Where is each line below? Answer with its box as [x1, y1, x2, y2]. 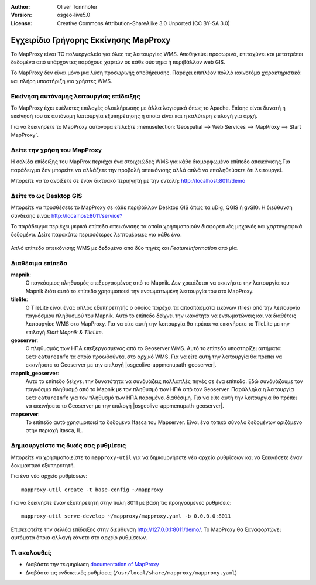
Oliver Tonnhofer [57, 4, 98, 10]
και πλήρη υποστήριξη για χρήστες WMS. [11, 77, 112, 84]
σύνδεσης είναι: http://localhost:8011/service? [11, 212, 123, 219]
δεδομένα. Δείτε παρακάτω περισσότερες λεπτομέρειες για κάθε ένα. [11, 231, 182, 238]
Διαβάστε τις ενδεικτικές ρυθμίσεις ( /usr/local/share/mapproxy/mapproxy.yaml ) [25, 569, 237, 576]
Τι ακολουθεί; [11, 549, 52, 556]
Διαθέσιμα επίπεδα [11, 259, 68, 267]
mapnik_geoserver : [11, 370, 60, 377]
